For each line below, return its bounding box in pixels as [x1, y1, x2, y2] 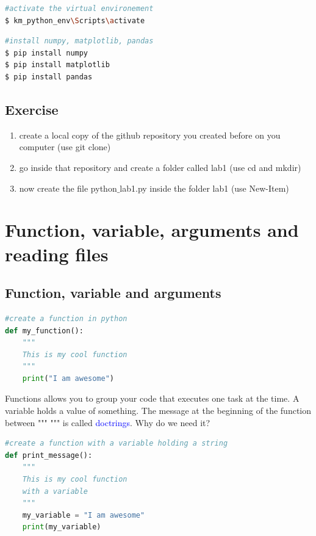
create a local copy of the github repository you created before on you [19, 128, 281, 141]
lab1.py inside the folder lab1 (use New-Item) [120, 181, 289, 194]
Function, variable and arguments [5, 283, 221, 302]
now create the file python [19, 181, 117, 194]
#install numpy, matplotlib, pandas [5, 37, 154, 46]
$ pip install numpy [5, 48, 88, 57]
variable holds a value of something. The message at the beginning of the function [5, 404, 312, 417]
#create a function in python [5, 314, 127, 323]
